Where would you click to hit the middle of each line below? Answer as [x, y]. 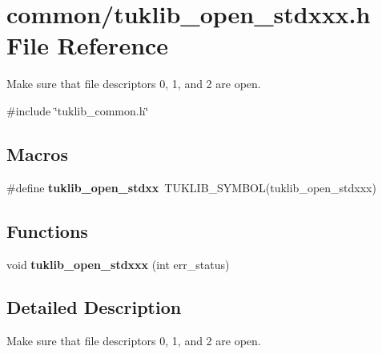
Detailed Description [94, 307]
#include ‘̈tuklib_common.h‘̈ [78, 110]
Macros [37, 153]
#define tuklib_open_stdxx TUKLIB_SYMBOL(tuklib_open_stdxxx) [191, 187]
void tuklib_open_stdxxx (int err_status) [118, 264]
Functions [47, 230]
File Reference [88, 45]
